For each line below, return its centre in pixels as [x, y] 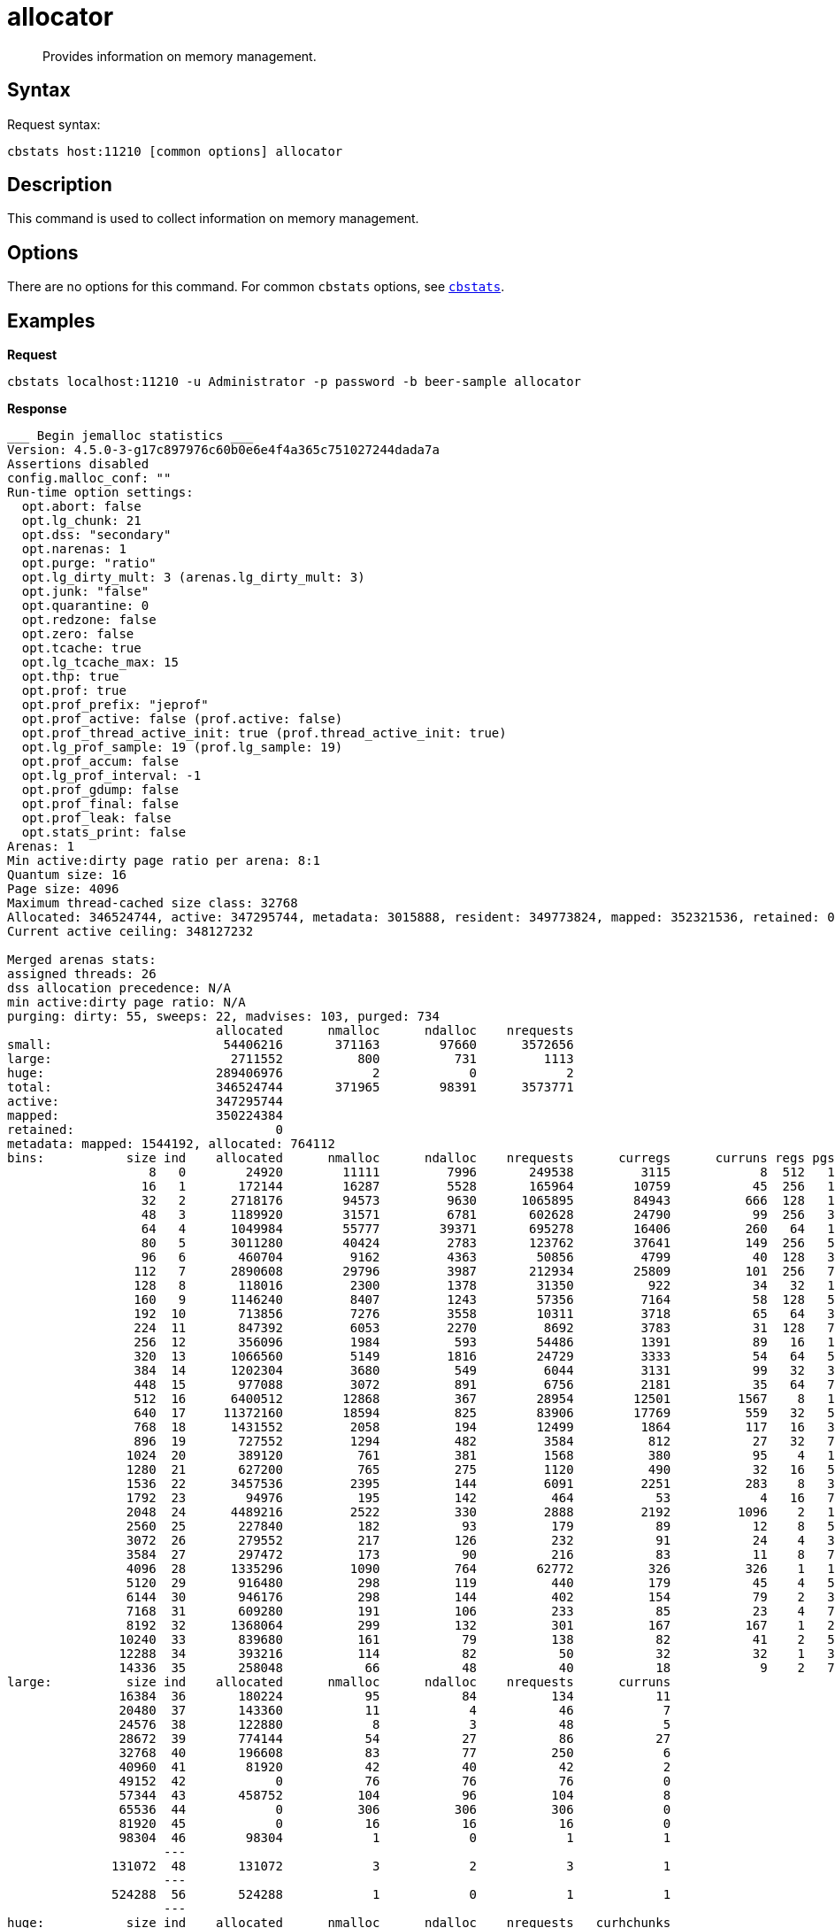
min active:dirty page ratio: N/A [126, 1003]
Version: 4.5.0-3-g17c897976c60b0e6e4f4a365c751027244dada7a [223, 450]
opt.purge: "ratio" [89, 563]
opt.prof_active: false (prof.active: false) [182, 719]
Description [60, 185]
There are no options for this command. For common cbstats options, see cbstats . [256, 287]
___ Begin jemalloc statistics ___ [130, 436]
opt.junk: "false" [85, 592]
